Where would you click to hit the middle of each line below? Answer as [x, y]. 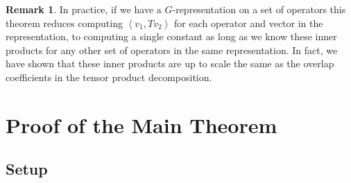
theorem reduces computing [64, 23]
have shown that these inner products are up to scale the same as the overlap [170, 63]
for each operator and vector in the [249, 23]
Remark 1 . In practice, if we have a [84, 9]
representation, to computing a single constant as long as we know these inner [171, 36]
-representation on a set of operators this [259, 9]
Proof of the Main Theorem [142, 124]
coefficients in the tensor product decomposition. [109, 77]
